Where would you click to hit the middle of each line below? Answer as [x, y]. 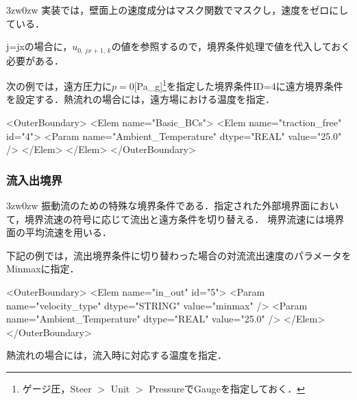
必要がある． [35, 60]
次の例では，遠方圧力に [59, 85]
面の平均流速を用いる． [59, 232]
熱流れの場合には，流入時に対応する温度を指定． [116, 355]
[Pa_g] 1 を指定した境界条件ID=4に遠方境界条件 [238, 85]
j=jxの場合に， [39, 46]
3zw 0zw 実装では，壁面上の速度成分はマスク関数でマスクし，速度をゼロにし [177, 10]
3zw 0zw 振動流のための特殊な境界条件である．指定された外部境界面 [158, 205]
